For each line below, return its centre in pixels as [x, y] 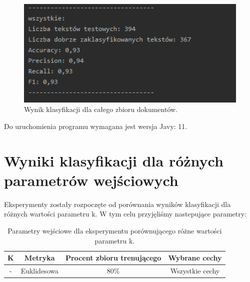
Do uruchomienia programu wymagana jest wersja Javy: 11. [96, 126]
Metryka [40, 258]
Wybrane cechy [195, 258]
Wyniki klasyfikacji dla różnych [114, 160]
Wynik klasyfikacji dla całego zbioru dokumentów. [101, 109]
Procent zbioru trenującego [113, 258]
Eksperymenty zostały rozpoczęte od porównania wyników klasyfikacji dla [117, 204]
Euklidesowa [39, 270]
